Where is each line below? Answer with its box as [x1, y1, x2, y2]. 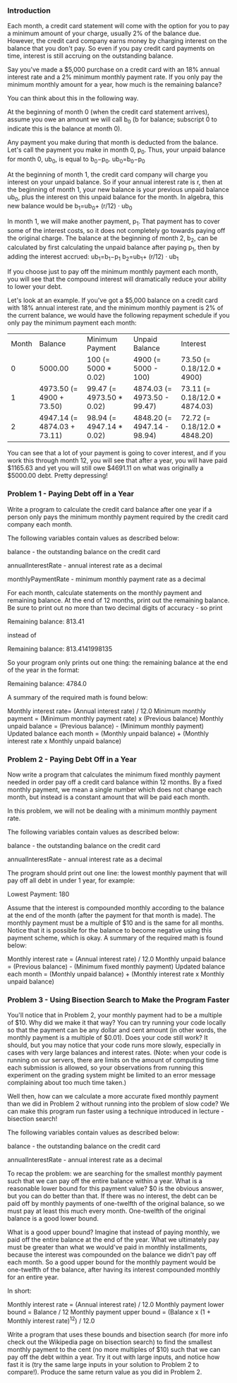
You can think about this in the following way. [7, 94, 139, 102]
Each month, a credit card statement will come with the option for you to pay [7, 22, 230, 30]
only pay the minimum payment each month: [7, 318, 137, 327]
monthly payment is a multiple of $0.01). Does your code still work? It [7, 1034, 208, 1042]
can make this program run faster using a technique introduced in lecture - [7, 1107, 224, 1115]
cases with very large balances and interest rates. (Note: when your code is [7, 1048, 227, 1057]
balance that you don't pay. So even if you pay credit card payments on [7, 44, 215, 53]
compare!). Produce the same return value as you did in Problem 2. [7, 1368, 202, 1377]
